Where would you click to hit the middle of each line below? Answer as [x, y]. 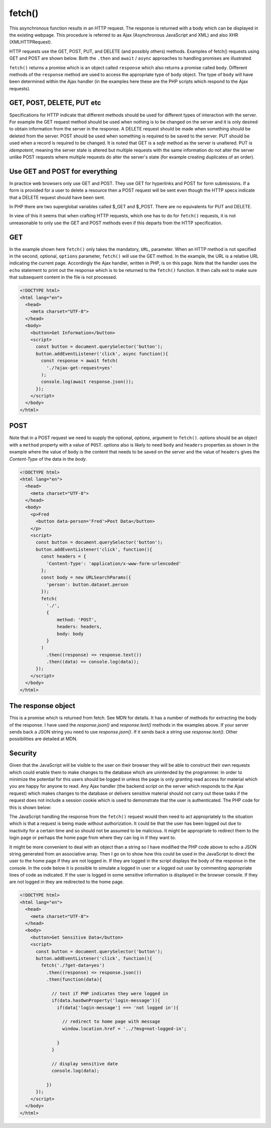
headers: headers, [80, 627]
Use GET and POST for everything [63, 171]
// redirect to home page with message [111, 1022]
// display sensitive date [85, 1064]
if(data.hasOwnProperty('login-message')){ [106, 1001]
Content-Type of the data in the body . [48, 459]
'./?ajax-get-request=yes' [79, 368]
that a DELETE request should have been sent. [57, 197]
